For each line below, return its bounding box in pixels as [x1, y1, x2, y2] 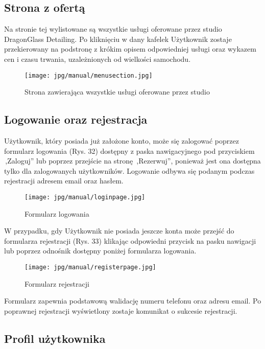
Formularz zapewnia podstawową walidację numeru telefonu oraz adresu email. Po [4, 295, 261, 306]
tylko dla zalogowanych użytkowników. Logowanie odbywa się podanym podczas [4, 165, 255, 176]
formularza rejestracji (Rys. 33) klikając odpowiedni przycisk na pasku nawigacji [4, 235, 256, 246]
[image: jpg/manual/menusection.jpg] [25, 72, 153, 79]
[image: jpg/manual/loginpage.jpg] [25, 194, 146, 201]
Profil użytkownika [4, 330, 106, 346]
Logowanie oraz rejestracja [4, 111, 148, 127]
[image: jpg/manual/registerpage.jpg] [25, 264, 156, 271]
